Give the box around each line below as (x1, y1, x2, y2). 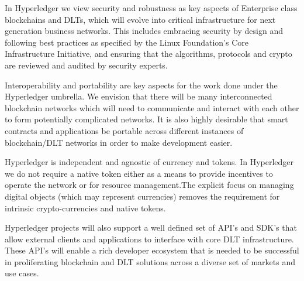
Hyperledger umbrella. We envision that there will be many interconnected (5, 90, 272, 102)
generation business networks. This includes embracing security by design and (5, 25, 283, 37)
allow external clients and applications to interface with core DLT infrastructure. (5, 232, 294, 245)
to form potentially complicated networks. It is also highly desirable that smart (5, 113, 288, 125)
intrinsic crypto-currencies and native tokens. (5, 201, 166, 214)
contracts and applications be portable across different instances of (5, 124, 244, 136)
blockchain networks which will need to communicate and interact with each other (5, 101, 299, 114)
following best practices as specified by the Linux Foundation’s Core (5, 36, 248, 48)
